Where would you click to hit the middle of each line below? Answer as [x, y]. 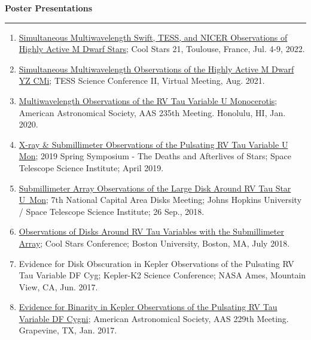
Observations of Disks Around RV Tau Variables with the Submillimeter [151, 231]
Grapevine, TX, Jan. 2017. [68, 330]
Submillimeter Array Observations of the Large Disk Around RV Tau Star [155, 188]
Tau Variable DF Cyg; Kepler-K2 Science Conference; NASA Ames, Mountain [162, 275]
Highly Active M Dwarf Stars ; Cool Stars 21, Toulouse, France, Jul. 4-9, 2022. [162, 49]
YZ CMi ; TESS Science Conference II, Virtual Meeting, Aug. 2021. [142, 81]
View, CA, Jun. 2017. [58, 286]
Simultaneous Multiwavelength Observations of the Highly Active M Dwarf [156, 69]
